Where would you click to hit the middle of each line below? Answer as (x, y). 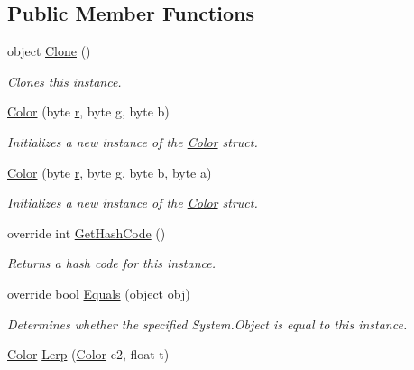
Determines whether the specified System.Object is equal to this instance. (207, 324)
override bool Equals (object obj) (99, 293)
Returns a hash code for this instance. (111, 263)
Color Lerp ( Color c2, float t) (88, 354)
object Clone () (49, 51)
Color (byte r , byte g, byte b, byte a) (110, 172)
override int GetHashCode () (87, 232)
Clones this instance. (64, 81)
